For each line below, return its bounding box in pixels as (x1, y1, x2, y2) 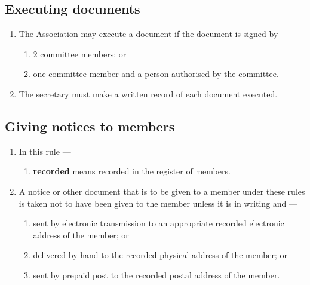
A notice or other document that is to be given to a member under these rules (19, 185, 305, 197)
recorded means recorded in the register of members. (33, 165, 231, 177)
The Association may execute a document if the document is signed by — (19, 27, 289, 40)
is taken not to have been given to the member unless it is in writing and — (19, 197, 298, 209)
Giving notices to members (5, 117, 175, 135)
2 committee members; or (33, 47, 127, 60)
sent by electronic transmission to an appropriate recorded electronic (33, 217, 284, 229)
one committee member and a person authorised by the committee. (33, 68, 279, 80)
